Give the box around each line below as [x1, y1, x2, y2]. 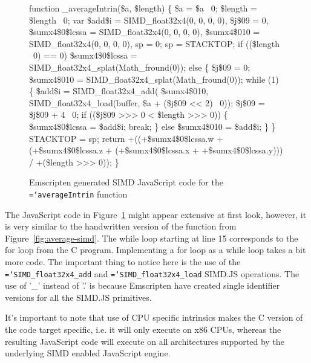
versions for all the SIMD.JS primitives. [5, 291, 152, 303]
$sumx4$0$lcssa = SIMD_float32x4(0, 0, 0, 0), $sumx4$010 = [29, 25, 260, 38]
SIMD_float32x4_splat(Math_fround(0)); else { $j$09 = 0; [29, 60, 250, 73]
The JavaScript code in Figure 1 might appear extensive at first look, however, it [5, 208, 307, 220]
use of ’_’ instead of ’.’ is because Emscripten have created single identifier [5, 279, 280, 292]
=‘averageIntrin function [29, 187, 128, 200]
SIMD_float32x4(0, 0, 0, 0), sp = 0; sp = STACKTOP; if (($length [29, 37, 280, 50]
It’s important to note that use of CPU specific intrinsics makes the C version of [5, 311, 303, 324]
